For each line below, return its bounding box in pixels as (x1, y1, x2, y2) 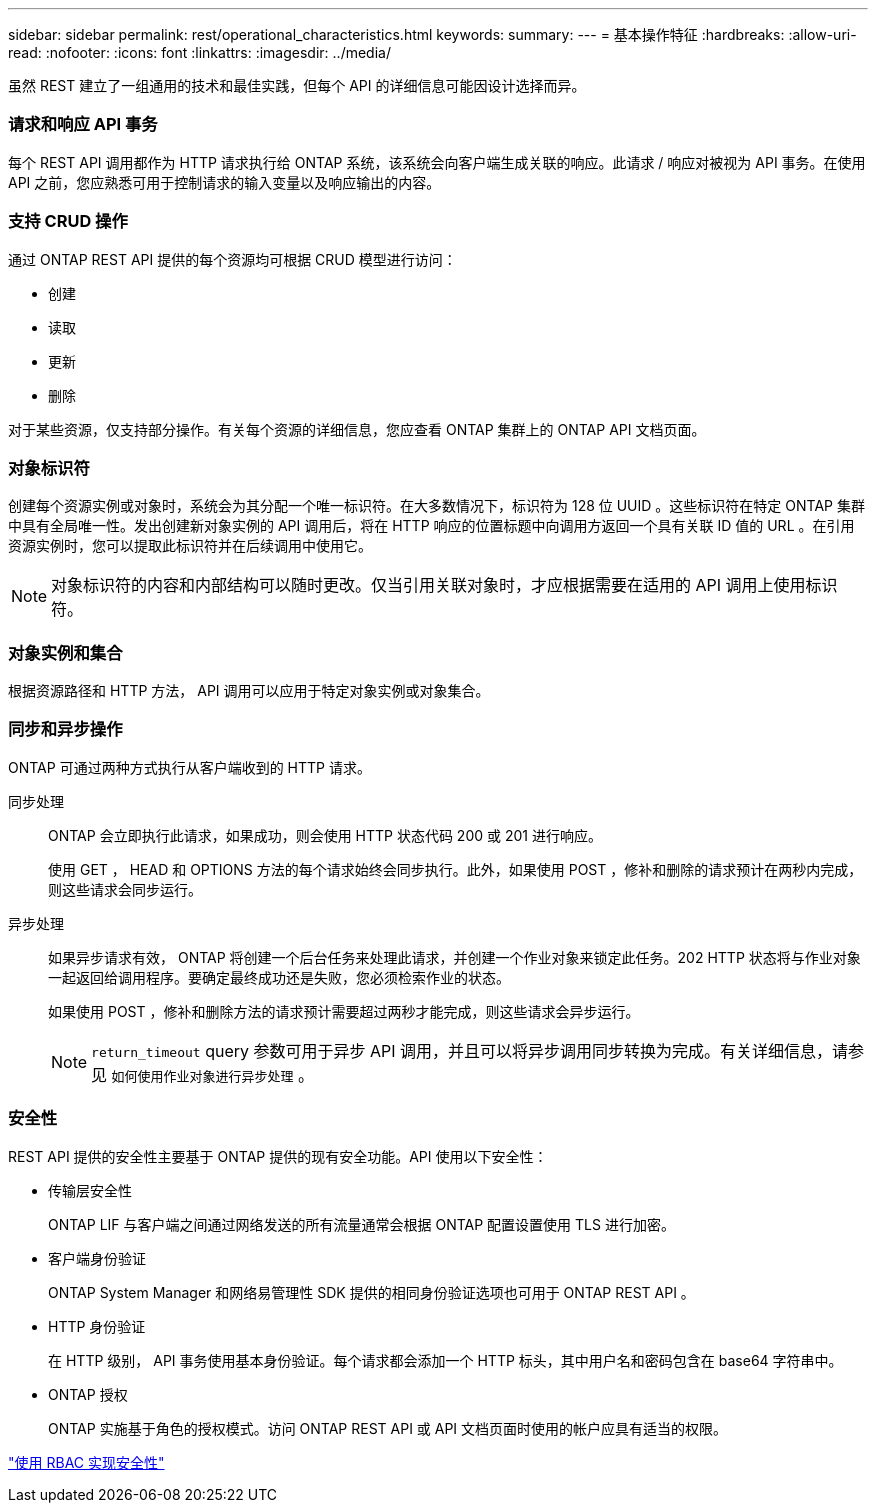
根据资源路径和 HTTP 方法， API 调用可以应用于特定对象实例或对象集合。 (8, 682, 490, 699)
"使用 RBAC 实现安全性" (8, 1453, 165, 1471)
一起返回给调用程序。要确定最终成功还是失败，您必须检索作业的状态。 (48, 968, 510, 986)
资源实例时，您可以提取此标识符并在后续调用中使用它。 (8, 537, 372, 555)
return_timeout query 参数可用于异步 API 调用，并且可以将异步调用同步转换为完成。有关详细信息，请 (91, 1040, 849, 1061)
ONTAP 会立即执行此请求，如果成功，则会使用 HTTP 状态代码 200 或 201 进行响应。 (48, 826, 602, 844)
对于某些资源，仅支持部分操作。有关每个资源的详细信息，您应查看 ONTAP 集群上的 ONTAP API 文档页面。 (8, 420, 706, 438)
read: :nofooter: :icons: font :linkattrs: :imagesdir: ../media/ (8, 44, 391, 61)
